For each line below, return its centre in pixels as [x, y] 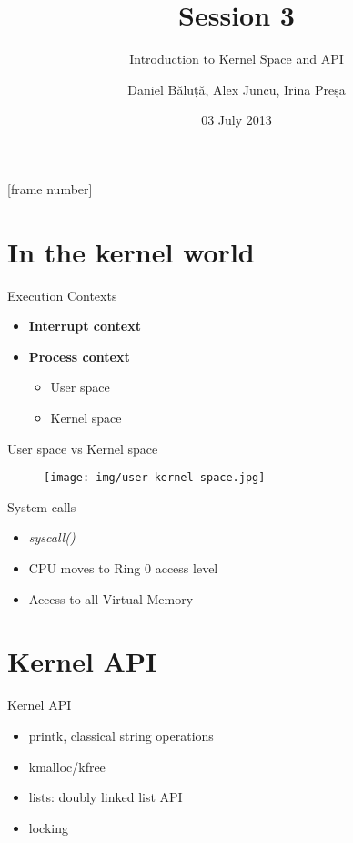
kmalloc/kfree [67, 766]
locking [48, 827]
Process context [79, 356]
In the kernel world [131, 251]
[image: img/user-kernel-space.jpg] [155, 478]
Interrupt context [85, 326]
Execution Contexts [62, 295]
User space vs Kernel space [83, 448]
